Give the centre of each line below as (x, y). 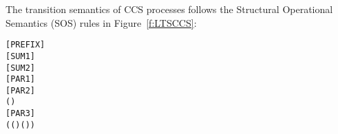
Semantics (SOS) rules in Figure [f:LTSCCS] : (101, 22)
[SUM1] (20, 56)
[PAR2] (20, 90)
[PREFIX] (25, 45)
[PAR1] (20, 79)
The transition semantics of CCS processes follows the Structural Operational (169, 9)
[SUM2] (20, 68)
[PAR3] (20, 114)
